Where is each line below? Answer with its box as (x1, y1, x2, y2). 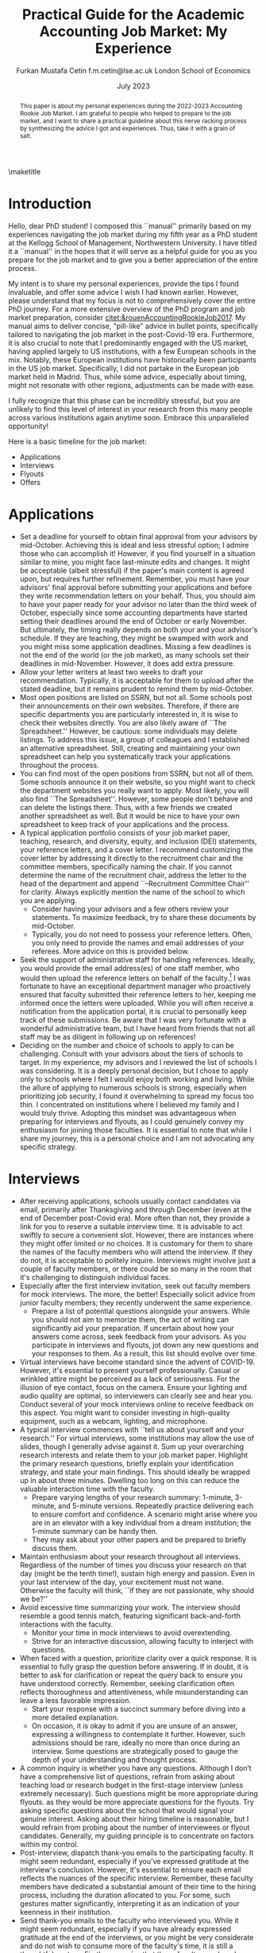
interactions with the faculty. (19, 1619, 114, 1630)
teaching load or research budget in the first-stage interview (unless (19, 1780, 244, 1790)
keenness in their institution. (19, 1908, 113, 1917)
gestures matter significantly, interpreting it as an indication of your (19, 1899, 240, 1908)
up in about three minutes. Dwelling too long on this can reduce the (19, 1476, 240, 1485)
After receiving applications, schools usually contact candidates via (19, 1196, 241, 1206)
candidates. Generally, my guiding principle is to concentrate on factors (19, 1831, 254, 1841)
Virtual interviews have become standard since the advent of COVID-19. (19, 1357, 256, 1367)
